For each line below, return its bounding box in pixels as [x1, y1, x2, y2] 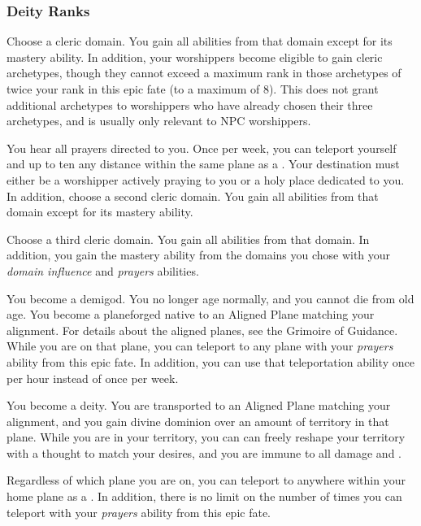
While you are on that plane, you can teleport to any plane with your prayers [7, 337, 393, 354]
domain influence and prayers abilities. [7, 262, 199, 279]
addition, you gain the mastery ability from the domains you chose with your [7, 246, 391, 263]
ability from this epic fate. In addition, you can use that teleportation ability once [7, 353, 414, 370]
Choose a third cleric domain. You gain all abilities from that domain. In [7, 230, 370, 247]
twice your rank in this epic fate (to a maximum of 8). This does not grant [7, 80, 379, 97]
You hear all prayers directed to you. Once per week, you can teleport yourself [7, 139, 397, 156]
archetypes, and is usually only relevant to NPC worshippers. [7, 112, 311, 129]
